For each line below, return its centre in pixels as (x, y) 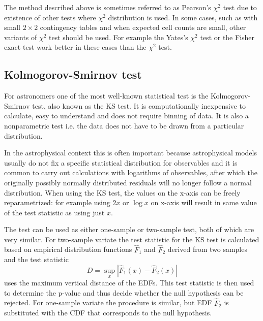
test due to (240, 7)
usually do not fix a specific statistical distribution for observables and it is (121, 162)
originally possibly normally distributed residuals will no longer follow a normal (128, 182)
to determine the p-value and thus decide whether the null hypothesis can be (124, 292)
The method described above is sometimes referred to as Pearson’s (108, 7)
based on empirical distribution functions (68, 249)
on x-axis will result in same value (204, 202)
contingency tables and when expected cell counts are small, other (143, 27)
